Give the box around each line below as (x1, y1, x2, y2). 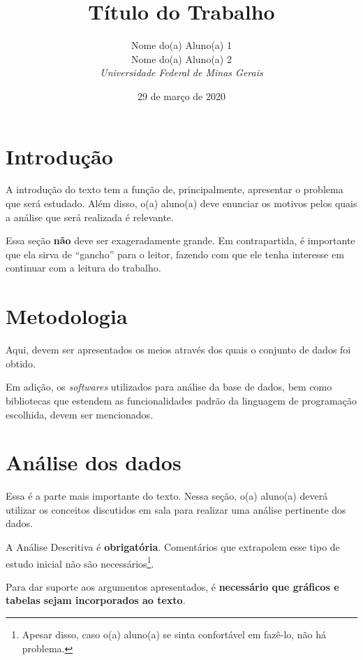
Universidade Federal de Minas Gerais (100, 65, 263, 80)
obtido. (6, 356, 36, 370)
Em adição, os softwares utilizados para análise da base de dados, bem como (6, 379, 332, 394)
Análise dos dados (6, 448, 181, 477)
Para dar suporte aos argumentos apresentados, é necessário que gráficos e (6, 579, 339, 594)
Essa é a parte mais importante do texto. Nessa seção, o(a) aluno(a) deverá (6, 489, 328, 503)
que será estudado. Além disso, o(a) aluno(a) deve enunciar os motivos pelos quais (6, 196, 357, 211)
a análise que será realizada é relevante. (6, 209, 174, 224)
